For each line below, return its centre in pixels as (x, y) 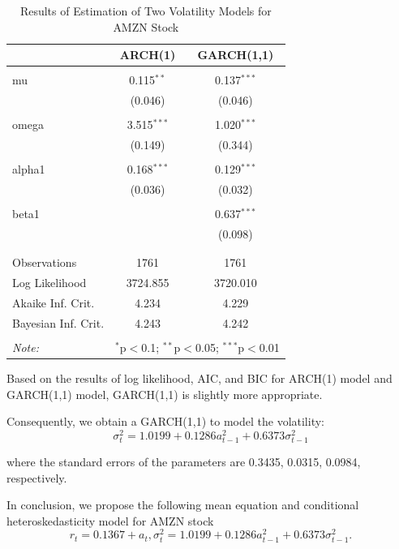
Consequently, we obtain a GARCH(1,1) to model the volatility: (165, 421)
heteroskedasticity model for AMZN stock (110, 520)
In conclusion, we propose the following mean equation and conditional (183, 505)
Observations (45, 262)
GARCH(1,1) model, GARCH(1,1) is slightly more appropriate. (165, 394)
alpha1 (29, 169)
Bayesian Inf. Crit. (58, 322)
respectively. (37, 477)
